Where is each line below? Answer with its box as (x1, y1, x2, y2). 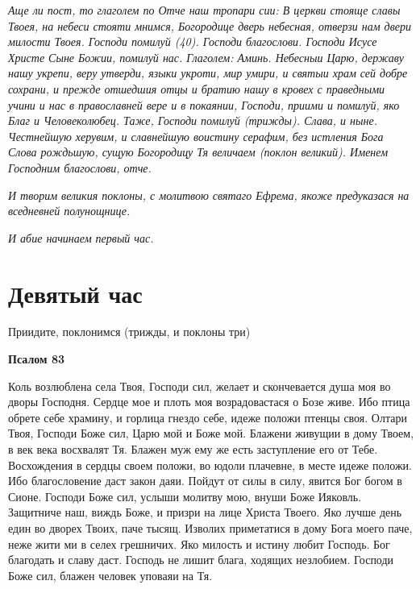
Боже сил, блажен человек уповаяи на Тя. (8, 566, 213, 583)
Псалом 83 (8, 350, 64, 367)
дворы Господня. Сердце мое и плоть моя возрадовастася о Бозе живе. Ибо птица (8, 393, 410, 410)
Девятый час (8, 276, 143, 309)
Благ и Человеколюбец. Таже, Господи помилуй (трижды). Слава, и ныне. (8, 112, 377, 129)
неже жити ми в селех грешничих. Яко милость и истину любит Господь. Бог (8, 535, 390, 552)
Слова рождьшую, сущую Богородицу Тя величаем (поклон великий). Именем (8, 143, 389, 160)
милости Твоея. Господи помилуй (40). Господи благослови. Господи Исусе (8, 33, 377, 50)
